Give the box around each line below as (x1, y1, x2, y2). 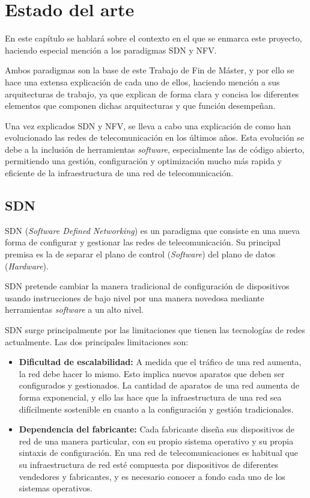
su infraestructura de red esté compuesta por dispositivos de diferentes (19, 458, 279, 470)
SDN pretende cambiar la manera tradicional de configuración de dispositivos (5, 280, 290, 292)
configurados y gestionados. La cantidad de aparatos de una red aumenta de (19, 379, 299, 392)
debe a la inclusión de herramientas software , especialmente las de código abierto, (5, 143, 305, 155)
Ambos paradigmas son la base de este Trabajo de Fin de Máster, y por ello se (5, 64, 294, 76)
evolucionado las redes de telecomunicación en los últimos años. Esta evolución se (5, 131, 305, 144)
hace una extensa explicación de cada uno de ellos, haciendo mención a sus (5, 75, 280, 88)
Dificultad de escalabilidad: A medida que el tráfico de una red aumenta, (19, 355, 302, 368)
